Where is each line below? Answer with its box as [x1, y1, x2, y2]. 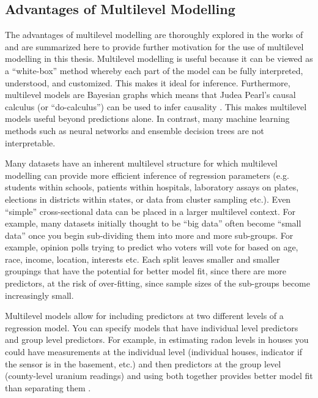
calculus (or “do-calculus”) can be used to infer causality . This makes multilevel [5, 100, 307, 113]
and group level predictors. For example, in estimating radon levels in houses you [5, 333, 309, 346]
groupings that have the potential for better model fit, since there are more [5, 265, 287, 277]
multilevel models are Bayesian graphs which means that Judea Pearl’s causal [5, 88, 296, 101]
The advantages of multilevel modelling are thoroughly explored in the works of [5, 28, 303, 41]
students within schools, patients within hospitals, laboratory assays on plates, [5, 181, 299, 193]
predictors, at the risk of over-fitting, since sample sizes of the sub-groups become [5, 277, 310, 290]
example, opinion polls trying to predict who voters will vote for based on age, [5, 241, 298, 253]
